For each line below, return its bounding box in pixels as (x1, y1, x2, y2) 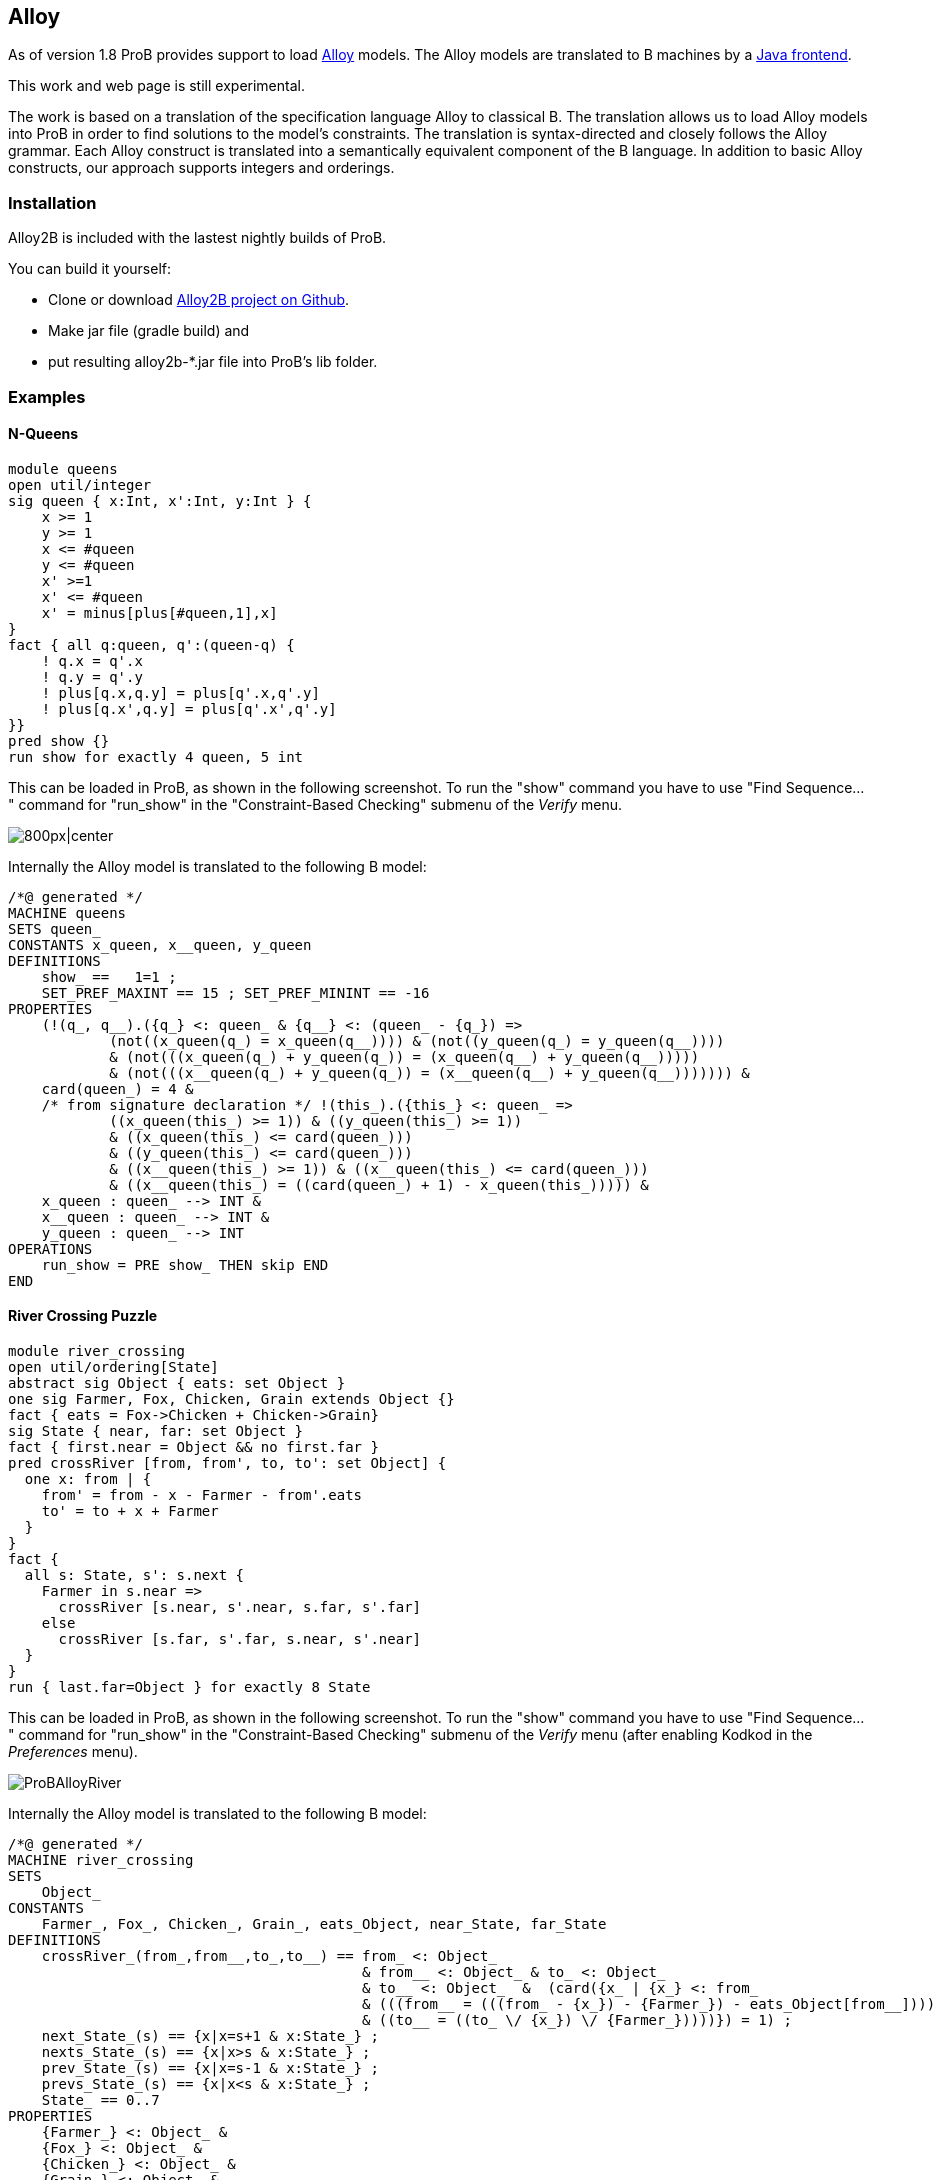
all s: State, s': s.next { (24, 1566, 245, 1583)
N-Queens (8, 425, 79, 443)
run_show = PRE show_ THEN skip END (41, 1256, 329, 1273)
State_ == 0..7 (41, 2091, 160, 2108)
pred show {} (8, 732, 110, 749)
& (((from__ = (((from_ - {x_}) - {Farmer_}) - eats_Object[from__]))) (362, 1995, 936, 2012)
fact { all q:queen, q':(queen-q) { (8, 636, 295, 653)
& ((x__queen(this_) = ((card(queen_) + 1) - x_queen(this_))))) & (109, 1176, 649, 1193)
